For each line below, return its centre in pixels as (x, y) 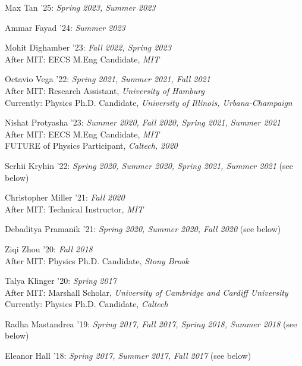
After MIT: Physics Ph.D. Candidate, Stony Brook (97, 260)
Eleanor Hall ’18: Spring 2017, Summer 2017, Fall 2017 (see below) (128, 356)
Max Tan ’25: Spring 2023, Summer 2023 (80, 7)
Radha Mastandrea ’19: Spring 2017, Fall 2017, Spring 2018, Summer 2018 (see (151, 323)
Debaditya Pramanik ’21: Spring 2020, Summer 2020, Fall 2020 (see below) (143, 229)
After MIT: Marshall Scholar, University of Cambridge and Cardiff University (147, 292)
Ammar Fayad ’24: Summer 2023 (65, 27)
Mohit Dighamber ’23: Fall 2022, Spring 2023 (88, 47)
